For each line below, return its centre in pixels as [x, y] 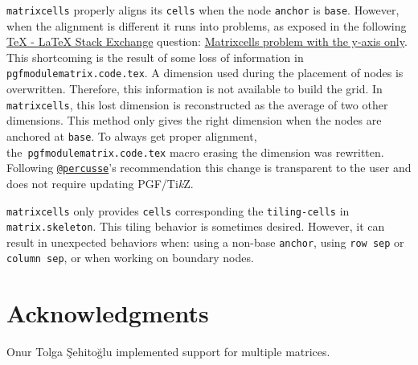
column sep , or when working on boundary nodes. [130, 258]
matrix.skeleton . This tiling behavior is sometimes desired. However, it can [196, 226]
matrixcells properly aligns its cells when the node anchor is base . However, [203, 10]
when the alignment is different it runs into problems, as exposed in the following [207, 25]
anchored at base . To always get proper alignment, [132, 135]
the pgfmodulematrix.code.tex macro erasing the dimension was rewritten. [195, 152]
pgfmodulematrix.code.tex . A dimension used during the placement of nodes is [205, 73]
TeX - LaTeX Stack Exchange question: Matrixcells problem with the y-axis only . [207, 41]
